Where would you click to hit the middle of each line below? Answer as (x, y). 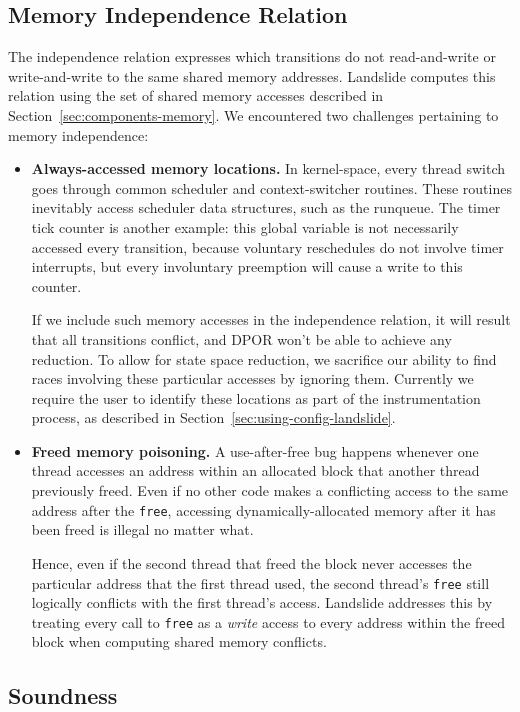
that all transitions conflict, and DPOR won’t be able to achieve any (241, 338)
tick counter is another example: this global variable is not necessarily (245, 226)
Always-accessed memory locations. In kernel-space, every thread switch (268, 168)
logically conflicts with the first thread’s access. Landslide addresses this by (262, 602)
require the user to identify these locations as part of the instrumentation (256, 397)
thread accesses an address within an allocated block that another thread (255, 470)
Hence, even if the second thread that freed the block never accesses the (251, 562)
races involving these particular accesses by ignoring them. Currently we (252, 378)
